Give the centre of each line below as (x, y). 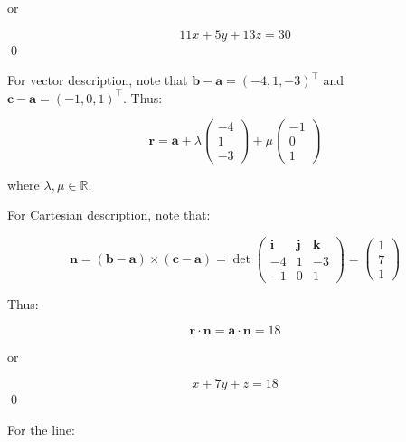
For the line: (41, 429)
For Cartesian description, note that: (109, 215)
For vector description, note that (98, 80)
